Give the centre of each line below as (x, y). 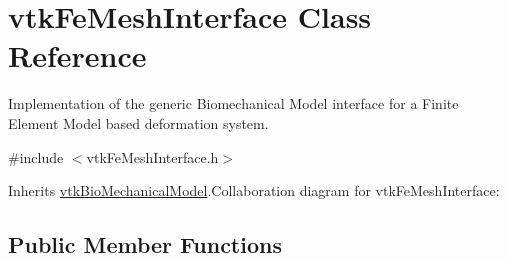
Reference (77, 55)
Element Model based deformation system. (138, 122)
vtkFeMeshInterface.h (152, 156)
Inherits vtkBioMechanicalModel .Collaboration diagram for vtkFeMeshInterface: (254, 190)
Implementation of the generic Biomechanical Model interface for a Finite (233, 103)
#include (36, 156)
